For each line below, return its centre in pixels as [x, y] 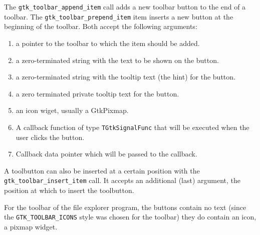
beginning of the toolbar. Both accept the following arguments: [101, 26]
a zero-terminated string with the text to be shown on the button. [117, 60]
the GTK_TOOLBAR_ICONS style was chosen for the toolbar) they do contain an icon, [130, 217]
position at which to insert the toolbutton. [69, 190]
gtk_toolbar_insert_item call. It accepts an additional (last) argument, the [122, 180]
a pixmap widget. [31, 226]
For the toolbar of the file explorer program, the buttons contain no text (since [125, 207]
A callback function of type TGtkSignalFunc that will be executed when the [133, 127]
